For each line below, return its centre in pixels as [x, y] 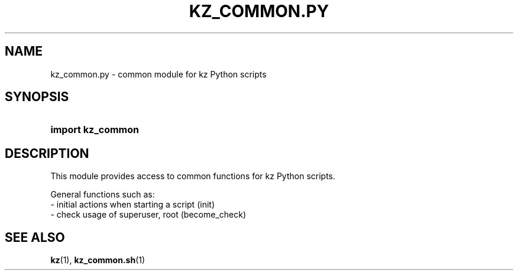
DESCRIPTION [47, 153]
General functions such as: [103, 195]
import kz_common [95, 130]
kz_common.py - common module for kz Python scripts [158, 74]
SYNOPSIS [37, 97]
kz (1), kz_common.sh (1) [98, 260]
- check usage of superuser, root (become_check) [148, 215]
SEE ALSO [35, 237]
